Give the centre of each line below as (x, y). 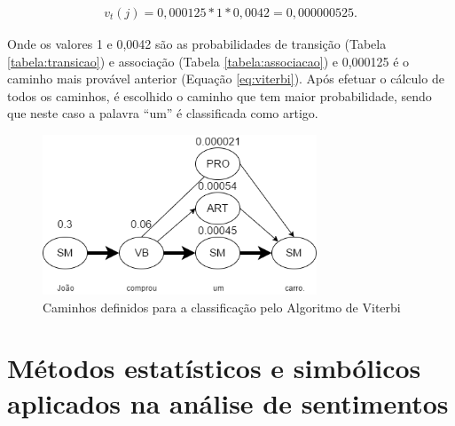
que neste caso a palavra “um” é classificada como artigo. (163, 113)
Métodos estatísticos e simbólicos (214, 368)
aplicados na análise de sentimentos (228, 402)
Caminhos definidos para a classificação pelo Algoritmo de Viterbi (222, 307)
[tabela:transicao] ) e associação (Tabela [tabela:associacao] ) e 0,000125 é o (208, 61)
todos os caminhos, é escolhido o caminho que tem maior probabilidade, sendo (220, 95)
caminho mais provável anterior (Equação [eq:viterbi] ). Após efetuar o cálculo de (226, 79)
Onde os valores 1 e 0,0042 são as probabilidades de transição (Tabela (197, 44)
